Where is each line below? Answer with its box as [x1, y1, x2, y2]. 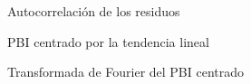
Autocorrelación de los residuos [7, 2, 180, 20]
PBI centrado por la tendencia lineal [7, 32, 209, 51]
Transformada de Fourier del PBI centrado [7, 62, 245, 81]
